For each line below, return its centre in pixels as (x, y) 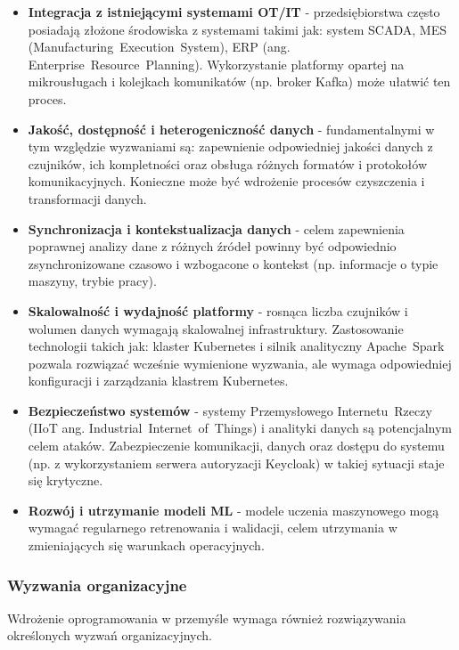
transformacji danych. (87, 198)
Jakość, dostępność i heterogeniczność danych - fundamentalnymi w (231, 129)
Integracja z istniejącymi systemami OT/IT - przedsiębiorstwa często (234, 12)
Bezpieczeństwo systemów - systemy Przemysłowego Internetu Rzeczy (230, 410)
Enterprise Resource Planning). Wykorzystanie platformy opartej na (216, 64)
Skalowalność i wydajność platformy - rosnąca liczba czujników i (218, 310)
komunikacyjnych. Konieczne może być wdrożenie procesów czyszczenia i (226, 181)
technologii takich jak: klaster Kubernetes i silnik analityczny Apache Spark (236, 346)
